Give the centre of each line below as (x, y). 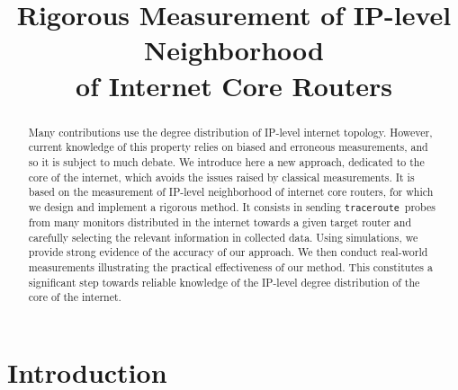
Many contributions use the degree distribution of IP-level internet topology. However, (230, 132)
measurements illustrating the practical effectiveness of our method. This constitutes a (230, 266)
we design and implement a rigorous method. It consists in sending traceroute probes (232, 206)
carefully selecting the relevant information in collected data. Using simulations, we (223, 237)
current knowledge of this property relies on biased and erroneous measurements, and (228, 147)
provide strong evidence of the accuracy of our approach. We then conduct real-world (228, 252)
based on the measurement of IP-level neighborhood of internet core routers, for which (231, 192)
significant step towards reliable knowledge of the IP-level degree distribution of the (224, 282)
